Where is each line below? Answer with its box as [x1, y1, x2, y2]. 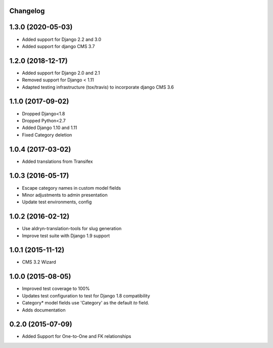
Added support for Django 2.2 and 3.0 [22, 36, 102, 42]
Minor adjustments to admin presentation [22, 192, 108, 198]
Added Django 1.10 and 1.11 [22, 124, 77, 131]
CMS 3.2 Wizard [22, 259, 57, 265]
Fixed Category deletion [22, 132, 72, 138]
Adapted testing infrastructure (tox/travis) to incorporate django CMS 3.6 [22, 84, 174, 90]
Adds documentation [22, 307, 66, 313]
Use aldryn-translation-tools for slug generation [22, 226, 122, 232]
